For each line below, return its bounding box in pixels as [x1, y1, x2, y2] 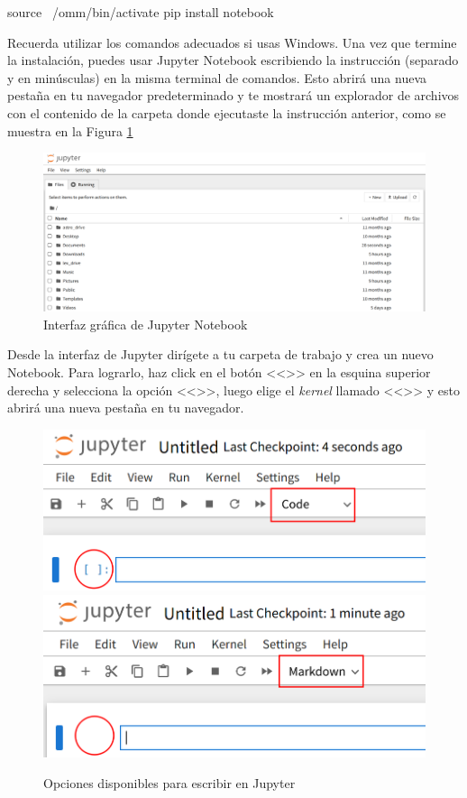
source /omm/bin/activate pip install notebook [7, 3, 274, 21]
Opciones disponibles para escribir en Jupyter [43, 773, 296, 792]
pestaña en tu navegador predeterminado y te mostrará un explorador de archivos [7, 86, 460, 105]
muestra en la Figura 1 [7, 121, 133, 140]
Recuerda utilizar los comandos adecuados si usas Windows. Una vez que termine [7, 32, 457, 51]
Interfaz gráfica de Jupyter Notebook [43, 314, 248, 333]
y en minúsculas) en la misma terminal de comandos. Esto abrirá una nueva [7, 68, 427, 87]
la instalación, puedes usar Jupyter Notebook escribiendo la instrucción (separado [7, 51, 459, 70]
